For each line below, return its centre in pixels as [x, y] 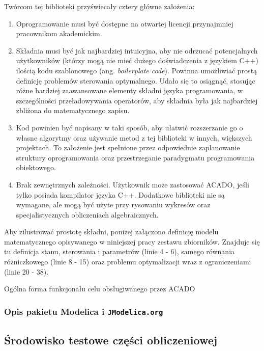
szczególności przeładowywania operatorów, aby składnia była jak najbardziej [137, 100]
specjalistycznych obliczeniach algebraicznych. [87, 214]
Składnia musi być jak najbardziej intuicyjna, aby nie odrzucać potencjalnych [137, 50]
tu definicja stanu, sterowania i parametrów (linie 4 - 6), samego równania [120, 251]
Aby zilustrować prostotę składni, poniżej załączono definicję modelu [111, 232]
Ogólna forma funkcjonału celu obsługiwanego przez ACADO [100, 289]
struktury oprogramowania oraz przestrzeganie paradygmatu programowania [135, 157]
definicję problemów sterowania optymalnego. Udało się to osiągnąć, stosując [136, 80]
